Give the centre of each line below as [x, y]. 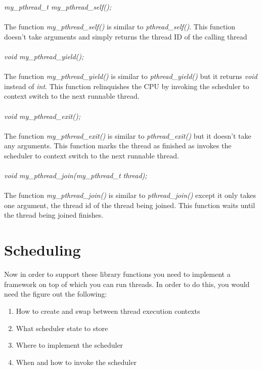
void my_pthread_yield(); [44, 56]
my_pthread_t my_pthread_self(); [58, 7]
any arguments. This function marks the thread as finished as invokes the [118, 146]
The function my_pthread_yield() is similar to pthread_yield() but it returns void [131, 76]
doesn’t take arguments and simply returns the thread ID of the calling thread [126, 36]
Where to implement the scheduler [70, 345]
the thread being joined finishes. [54, 215]
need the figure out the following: [56, 294]
